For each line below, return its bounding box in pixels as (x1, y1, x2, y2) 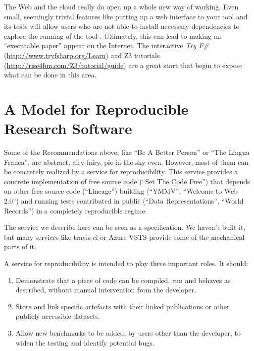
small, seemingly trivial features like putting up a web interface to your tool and (4, 11, 248, 21)
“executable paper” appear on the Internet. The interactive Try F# (4, 40, 209, 51)
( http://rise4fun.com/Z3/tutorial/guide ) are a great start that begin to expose (4, 60, 243, 70)
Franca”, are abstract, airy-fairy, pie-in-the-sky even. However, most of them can (4, 156, 249, 167)
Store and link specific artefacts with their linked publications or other (15, 301, 230, 311)
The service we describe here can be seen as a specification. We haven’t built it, (4, 222, 246, 232)
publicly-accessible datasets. (15, 311, 101, 321)
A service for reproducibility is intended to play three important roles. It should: (4, 258, 248, 268)
